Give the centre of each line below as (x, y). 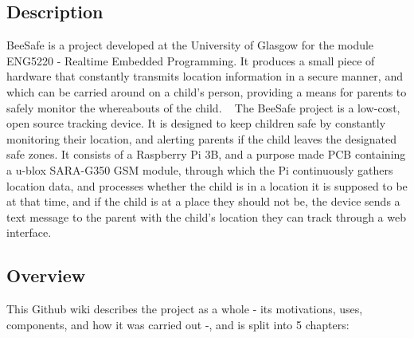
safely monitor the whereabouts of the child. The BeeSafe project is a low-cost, (203, 107)
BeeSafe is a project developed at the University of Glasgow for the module (190, 45)
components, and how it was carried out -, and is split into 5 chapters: (178, 324)
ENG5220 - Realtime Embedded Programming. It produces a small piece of (191, 60)
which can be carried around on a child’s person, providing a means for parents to (207, 91)
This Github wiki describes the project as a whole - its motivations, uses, (185, 309)
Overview (46, 275)
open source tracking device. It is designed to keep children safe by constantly (196, 123)
